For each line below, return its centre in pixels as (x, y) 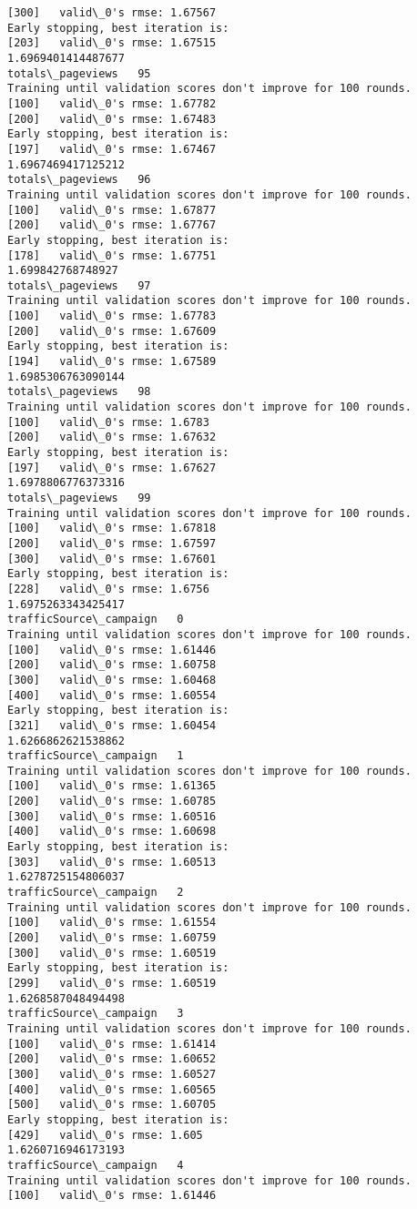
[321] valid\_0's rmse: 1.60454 (112, 725)
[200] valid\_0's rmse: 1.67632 (112, 437)
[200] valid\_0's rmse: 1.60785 (112, 802)
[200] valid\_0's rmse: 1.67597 (112, 543)
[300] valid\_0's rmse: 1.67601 (112, 559)
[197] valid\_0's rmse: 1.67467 (112, 149)
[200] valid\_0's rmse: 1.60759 (112, 938)
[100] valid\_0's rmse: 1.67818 (112, 528)
